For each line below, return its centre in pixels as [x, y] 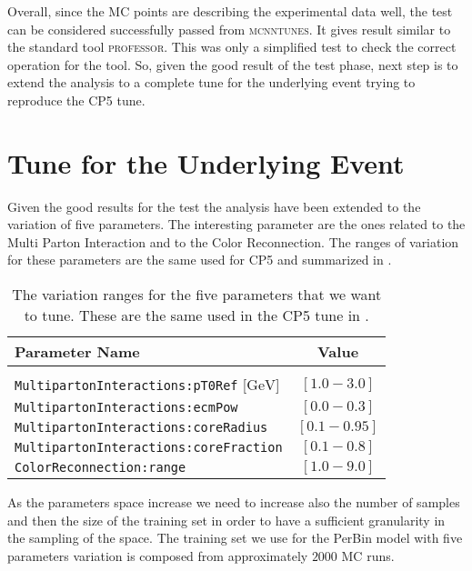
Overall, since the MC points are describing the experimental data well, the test [230, 11]
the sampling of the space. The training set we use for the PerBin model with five [235, 538]
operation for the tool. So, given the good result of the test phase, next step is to [233, 64]
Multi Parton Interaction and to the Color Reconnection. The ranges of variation [233, 241]
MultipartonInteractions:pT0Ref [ [131, 385]
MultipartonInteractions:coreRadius [141, 428]
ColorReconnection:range [100, 468]
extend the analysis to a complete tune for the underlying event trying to [211, 82]
